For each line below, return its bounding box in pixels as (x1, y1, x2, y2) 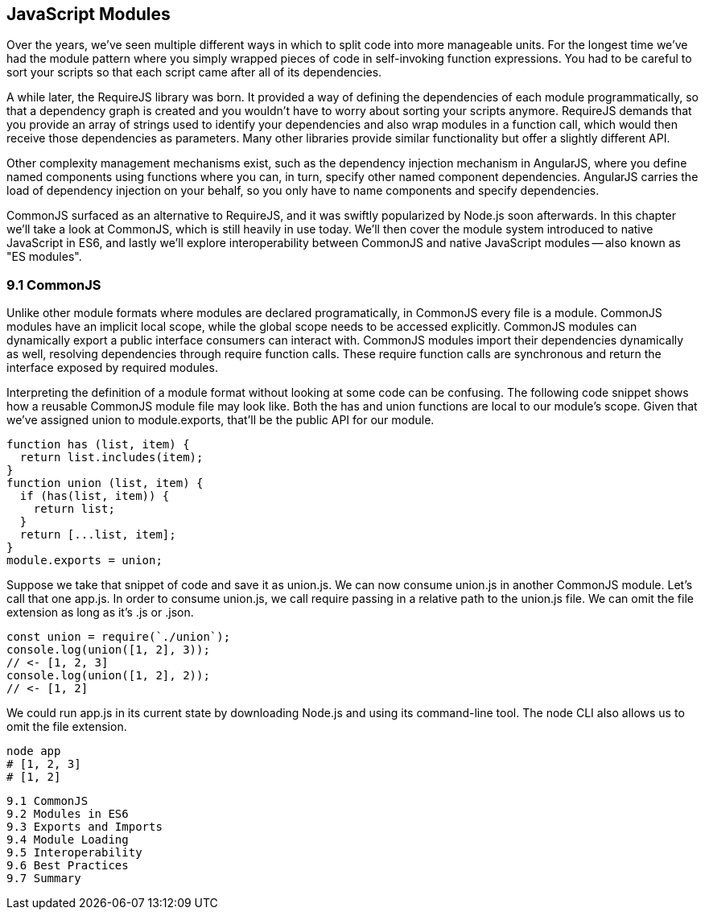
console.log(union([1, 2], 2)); (6, 669, 210, 683)
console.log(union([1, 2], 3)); (6, 643, 210, 657)
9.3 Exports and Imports (6, 820, 163, 834)
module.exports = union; (6, 554, 163, 567)
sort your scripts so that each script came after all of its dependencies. (6, 65, 382, 80)
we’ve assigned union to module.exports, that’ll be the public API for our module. (6, 413, 435, 427)
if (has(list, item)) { (19, 489, 170, 503)
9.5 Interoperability (6, 846, 142, 860)
